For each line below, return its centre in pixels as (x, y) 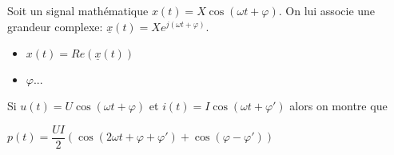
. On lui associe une (327, 10)
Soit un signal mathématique (78, 10)
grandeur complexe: (55, 26)
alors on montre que (338, 106)
